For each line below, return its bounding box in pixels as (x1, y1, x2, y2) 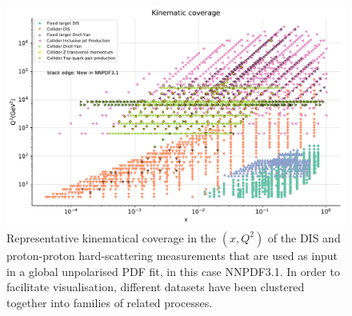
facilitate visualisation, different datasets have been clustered (6, 278, 305, 295)
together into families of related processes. (6, 294, 213, 310)
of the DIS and (267, 229, 341, 246)
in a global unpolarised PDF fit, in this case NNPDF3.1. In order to (6, 262, 340, 279)
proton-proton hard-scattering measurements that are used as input (6, 246, 338, 263)
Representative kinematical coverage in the (6, 229, 217, 246)
